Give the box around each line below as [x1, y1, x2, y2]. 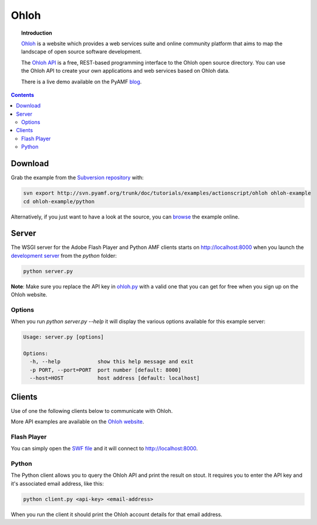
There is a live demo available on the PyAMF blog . [21, 78, 142, 85]
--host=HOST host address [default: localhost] [29, 375, 200, 382]
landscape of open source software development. [21, 48, 142, 55]
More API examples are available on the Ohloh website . [11, 418, 144, 425]
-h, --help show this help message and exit [29, 358, 194, 365]
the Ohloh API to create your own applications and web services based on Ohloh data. [21, 68, 230, 75]
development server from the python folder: [11, 252, 117, 259]
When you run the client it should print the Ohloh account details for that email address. [11, 511, 222, 518]
